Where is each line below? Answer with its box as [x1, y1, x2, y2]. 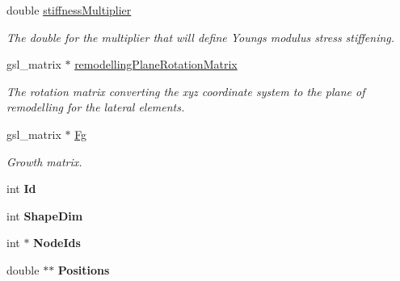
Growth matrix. [6, 153, 82, 170]
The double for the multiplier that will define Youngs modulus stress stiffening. [6, 28, 395, 45]
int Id [6, 180, 36, 197]
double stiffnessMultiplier [6, 2, 132, 18]
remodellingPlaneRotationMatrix [74, 56, 238, 73]
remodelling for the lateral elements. [6, 99, 185, 115]
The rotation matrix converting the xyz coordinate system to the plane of [6, 82, 365, 99]
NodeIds [33, 234, 81, 251]
